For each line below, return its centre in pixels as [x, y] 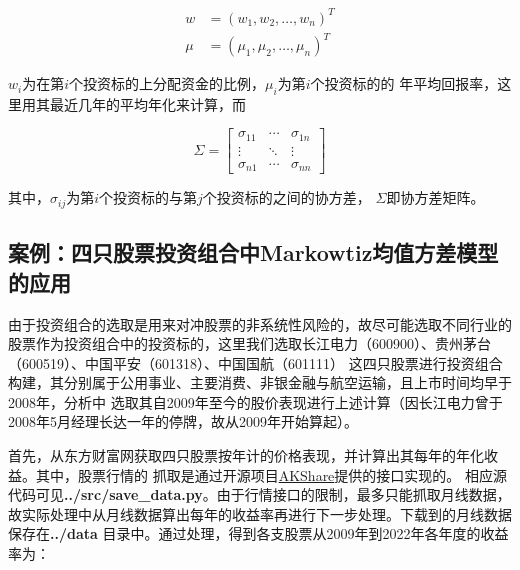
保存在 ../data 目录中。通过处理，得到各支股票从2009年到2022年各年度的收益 [258, 533]
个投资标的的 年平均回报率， [404, 83]
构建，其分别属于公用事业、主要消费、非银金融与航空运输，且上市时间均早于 [260, 382]
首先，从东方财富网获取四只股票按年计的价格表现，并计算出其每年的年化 [246, 455]
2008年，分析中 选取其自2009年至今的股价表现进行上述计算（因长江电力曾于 [255, 401]
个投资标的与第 [148, 197]
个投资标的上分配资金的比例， [167, 83]
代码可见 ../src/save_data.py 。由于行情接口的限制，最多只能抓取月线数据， [259, 494]
